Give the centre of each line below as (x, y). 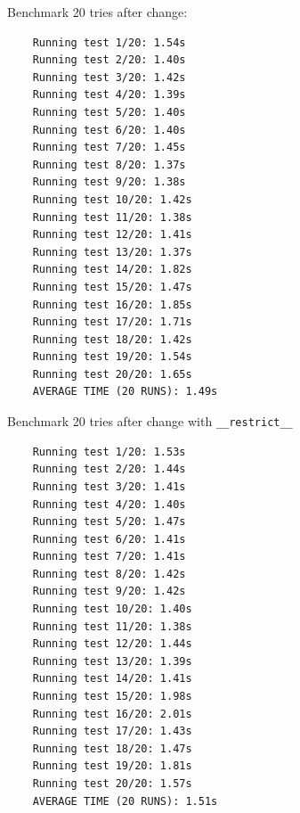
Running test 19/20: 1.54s (112, 357)
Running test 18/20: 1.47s (112, 748)
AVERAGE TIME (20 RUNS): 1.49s (125, 392)
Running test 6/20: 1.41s (109, 539)
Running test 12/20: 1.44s (112, 644)
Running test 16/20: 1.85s (112, 304)
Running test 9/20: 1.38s (109, 182)
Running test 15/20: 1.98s (112, 697)
